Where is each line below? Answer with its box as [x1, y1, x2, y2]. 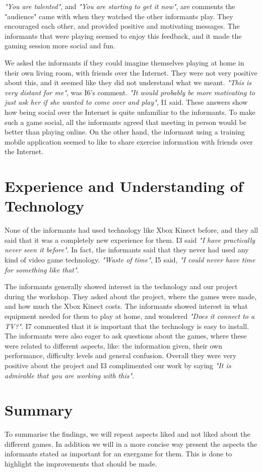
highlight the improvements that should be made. [5, 458, 157, 469]
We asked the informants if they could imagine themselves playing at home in [5, 57, 244, 68]
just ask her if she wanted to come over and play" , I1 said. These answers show [5, 97, 248, 107]
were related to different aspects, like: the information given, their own [5, 340, 222, 351]
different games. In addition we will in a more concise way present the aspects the [5, 438, 257, 449]
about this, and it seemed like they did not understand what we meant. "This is [5, 77, 251, 88]
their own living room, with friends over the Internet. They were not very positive [5, 67, 257, 78]
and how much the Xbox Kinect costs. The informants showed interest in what [5, 301, 248, 311]
